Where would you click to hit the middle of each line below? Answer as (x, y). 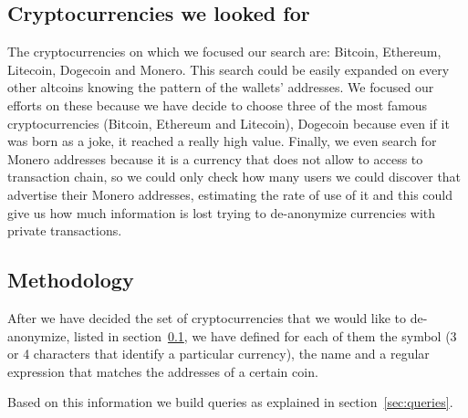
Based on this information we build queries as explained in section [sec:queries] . (230, 402)
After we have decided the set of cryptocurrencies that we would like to (207, 317)
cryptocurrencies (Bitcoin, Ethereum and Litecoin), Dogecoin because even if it (229, 123)
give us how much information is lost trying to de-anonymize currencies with (222, 212)
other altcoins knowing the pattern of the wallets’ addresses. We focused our (221, 87)
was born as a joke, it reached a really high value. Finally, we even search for (222, 141)
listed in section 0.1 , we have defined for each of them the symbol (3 (265, 335)
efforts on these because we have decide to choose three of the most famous (218, 104)
